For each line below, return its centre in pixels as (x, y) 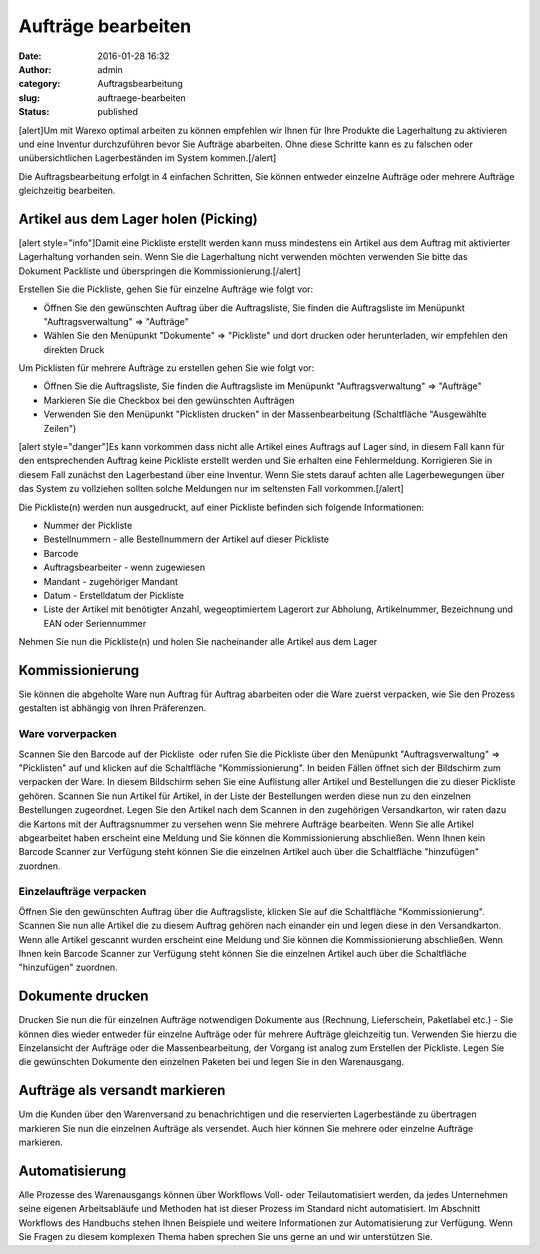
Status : (34, 112)
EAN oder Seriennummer (95, 623)
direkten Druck (74, 349)
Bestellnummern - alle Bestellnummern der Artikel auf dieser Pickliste (186, 539)
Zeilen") (60, 428)
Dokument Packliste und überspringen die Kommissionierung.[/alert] (160, 271)
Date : (30, 56)
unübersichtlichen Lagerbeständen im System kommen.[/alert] (147, 158)
